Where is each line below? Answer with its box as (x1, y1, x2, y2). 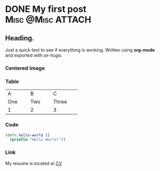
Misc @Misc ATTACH (5, 14, 91, 25)
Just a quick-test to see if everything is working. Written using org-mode (5, 47, 156, 53)
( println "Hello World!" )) (9, 137, 66, 142)
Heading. (5, 34, 34, 42)
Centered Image (5, 65, 45, 72)
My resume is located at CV (5, 160, 62, 166)
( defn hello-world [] (5, 133, 50, 138)
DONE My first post (5, 3, 87, 15)
